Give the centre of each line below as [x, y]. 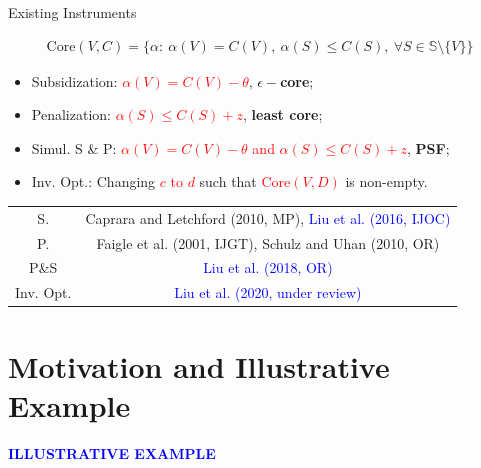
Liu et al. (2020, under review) [268, 292]
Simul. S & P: [74, 147]
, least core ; [283, 114]
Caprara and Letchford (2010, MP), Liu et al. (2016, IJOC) [268, 217]
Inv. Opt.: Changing [93, 181]
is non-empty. [386, 181]
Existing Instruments [72, 12]
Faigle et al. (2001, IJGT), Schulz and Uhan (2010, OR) [268, 242]
